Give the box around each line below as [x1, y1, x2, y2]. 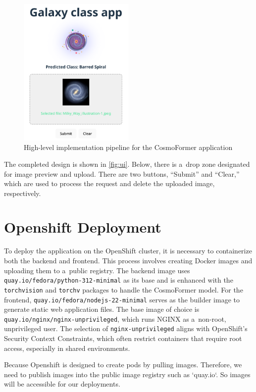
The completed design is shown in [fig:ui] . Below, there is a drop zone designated [4, 158, 250, 169]
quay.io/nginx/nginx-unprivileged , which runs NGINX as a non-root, [4, 313, 226, 324]
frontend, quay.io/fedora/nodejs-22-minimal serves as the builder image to [4, 294, 240, 304]
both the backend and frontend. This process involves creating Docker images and [4, 255, 253, 266]
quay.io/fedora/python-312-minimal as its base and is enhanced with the [4, 275, 233, 285]
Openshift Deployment [4, 217, 161, 237]
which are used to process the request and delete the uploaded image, [4, 178, 215, 189]
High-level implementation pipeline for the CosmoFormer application [24, 142, 233, 152]
